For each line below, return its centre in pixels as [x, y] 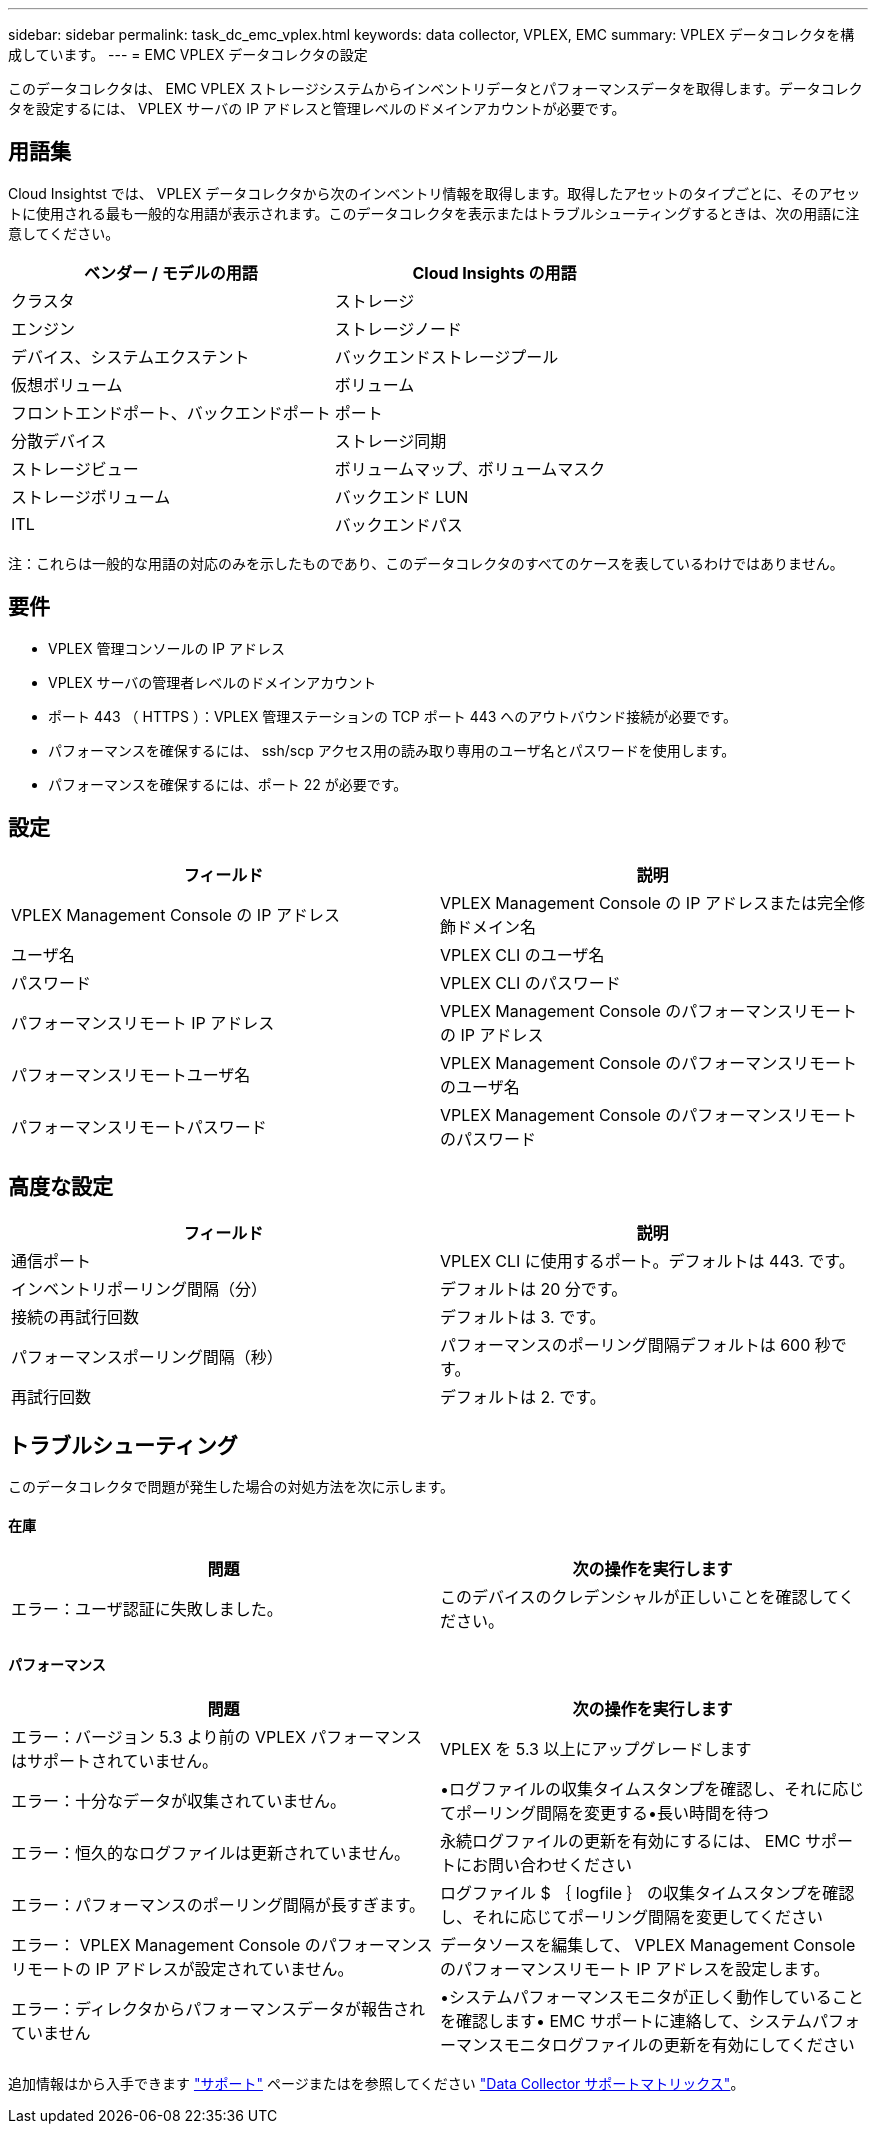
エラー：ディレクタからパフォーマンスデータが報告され [218, 2008]
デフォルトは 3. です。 [523, 1317]
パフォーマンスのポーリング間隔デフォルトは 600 [625, 1345]
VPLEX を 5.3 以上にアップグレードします [596, 1748]
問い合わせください [560, 1864]
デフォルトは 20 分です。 [534, 1289]
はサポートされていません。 [115, 1760]
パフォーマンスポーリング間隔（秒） [147, 1357]
